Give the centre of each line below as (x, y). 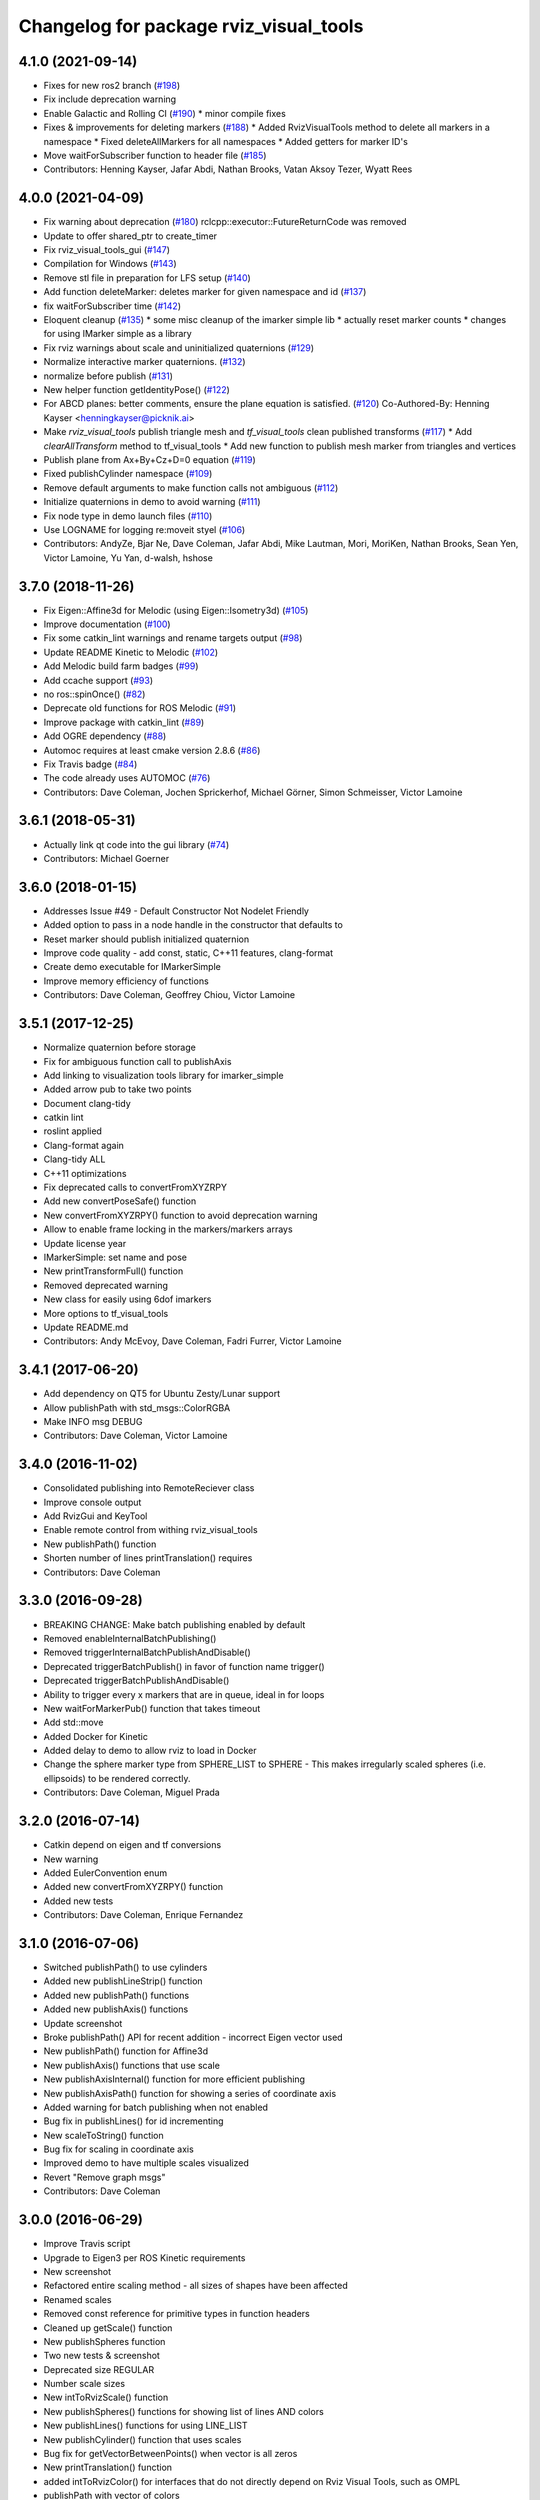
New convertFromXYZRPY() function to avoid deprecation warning (181, 1215)
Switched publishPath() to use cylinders (125, 1967)
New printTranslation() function (108, 2467)
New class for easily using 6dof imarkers (127, 1299)
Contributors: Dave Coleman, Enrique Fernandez (143, 1915)
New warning (71, 1859)
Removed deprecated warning (106, 1285)
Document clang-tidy (87, 1103)
